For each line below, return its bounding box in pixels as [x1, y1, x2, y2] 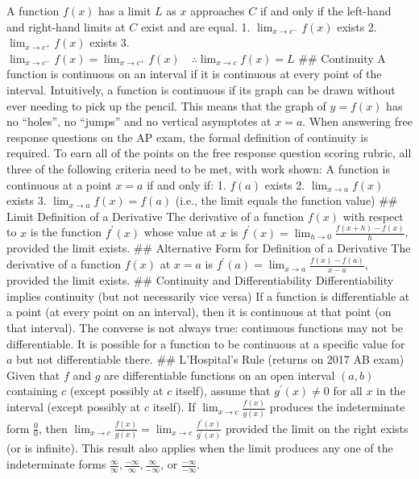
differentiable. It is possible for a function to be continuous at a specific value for [6, 335, 405, 352]
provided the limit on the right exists [225, 419, 409, 436]
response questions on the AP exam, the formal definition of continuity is [6, 128, 368, 145]
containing [6, 382, 58, 399]
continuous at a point [6, 176, 112, 193]
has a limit [98, 2, 151, 19]
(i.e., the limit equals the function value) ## [175, 192, 398, 209]
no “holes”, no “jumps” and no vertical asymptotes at [6, 113, 272, 130]
